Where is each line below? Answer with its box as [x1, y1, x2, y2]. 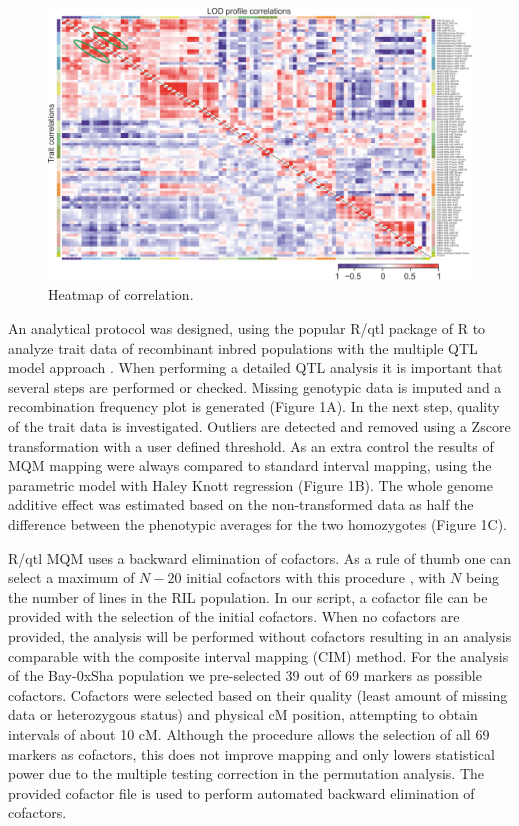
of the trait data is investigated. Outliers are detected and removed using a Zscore [8, 416, 511, 437]
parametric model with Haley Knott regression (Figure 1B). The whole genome [8, 474, 493, 495]
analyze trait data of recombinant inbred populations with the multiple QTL [8, 337, 478, 358]
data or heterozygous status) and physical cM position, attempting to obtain [8, 704, 478, 725]
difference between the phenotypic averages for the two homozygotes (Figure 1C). [8, 513, 507, 534]
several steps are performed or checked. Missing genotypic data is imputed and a [8, 376, 502, 397]
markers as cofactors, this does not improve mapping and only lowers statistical [8, 743, 495, 764]
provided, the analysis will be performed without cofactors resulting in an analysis [8, 625, 512, 646]
